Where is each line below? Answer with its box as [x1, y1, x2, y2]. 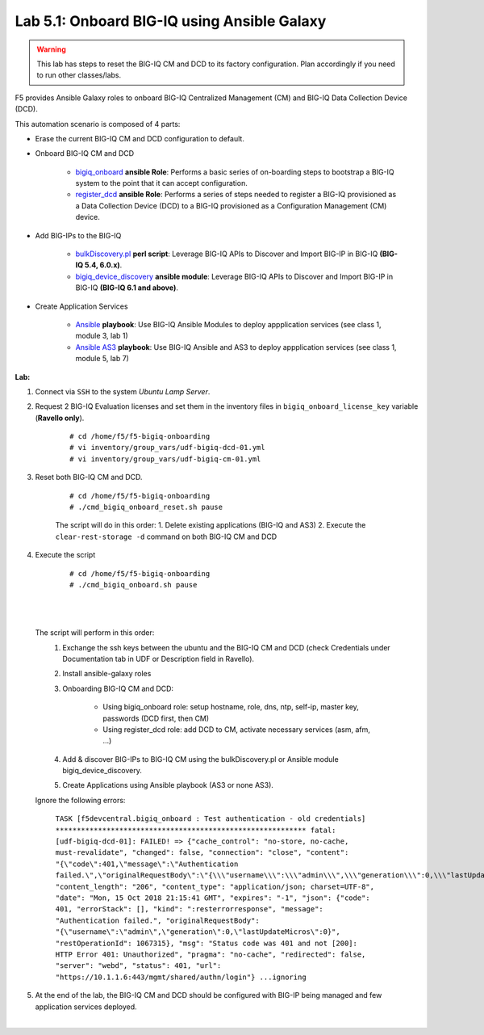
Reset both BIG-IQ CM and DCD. [35, 473, 143, 482]
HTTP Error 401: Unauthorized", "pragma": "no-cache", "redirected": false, [55, 949, 366, 959]
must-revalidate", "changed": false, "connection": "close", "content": [55, 848, 349, 857]
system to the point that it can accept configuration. [75, 179, 248, 188]
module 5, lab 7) [75, 354, 129, 364]
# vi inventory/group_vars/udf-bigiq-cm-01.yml [69, 454, 261, 464]
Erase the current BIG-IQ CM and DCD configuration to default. [35, 133, 245, 143]
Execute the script [35, 550, 96, 560]
